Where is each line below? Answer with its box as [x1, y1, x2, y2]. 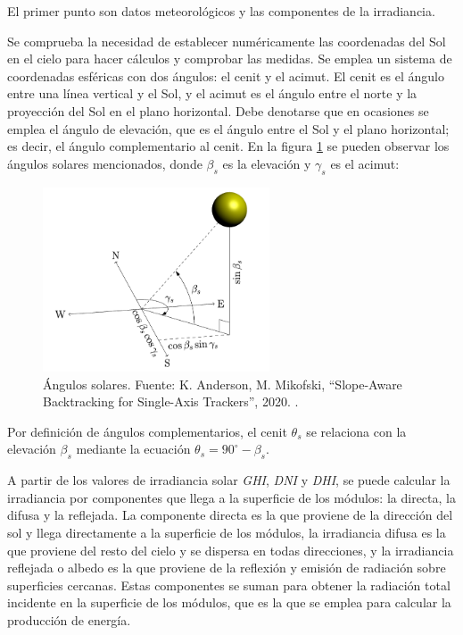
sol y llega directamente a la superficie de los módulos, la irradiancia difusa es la [7, 523, 446, 542]
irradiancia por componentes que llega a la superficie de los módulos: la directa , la [7, 488, 456, 506]
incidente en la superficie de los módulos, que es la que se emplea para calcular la [7, 593, 451, 612]
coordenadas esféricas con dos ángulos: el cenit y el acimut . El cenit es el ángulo [7, 66, 444, 85]
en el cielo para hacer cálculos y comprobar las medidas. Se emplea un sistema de [7, 49, 452, 68]
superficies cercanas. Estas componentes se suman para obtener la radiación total [7, 575, 451, 594]
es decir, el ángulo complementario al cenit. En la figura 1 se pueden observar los [7, 137, 450, 155]
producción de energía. [7, 610, 131, 629]
